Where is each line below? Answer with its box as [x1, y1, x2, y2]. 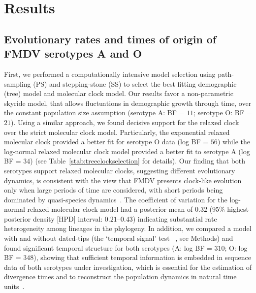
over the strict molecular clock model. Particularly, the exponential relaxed [4, 127, 230, 137]
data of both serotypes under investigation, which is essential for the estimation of [4, 261, 252, 272]
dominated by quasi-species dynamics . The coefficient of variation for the [4, 194, 227, 204]
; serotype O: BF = [193, 107, 252, 118]
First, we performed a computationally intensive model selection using [4, 68, 216, 79]
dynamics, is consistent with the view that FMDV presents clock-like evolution [4, 175, 242, 185]
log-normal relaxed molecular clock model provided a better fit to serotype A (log [4, 146, 250, 156]
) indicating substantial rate [132, 213, 217, 224]
